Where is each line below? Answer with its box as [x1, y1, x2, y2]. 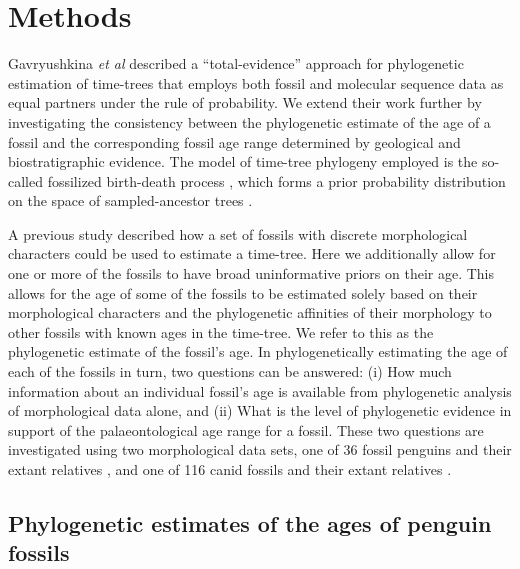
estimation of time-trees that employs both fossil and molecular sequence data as [8, 72, 504, 93]
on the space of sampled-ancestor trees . [8, 190, 253, 211]
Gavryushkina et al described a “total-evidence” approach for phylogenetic [8, 53, 464, 74]
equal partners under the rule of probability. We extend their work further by [8, 92, 482, 113]
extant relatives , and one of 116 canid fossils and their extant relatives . [8, 459, 452, 479]
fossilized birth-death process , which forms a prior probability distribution [47, 170, 506, 191]
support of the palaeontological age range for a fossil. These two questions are [8, 419, 484, 440]
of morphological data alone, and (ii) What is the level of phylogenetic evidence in [8, 400, 512, 421]
